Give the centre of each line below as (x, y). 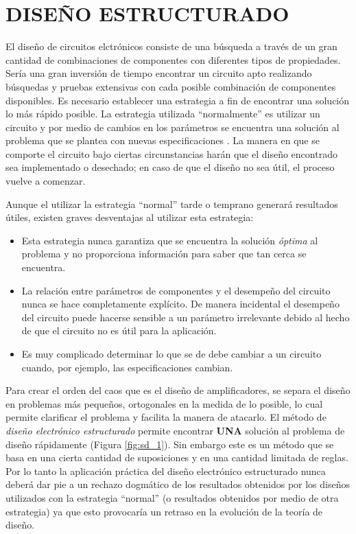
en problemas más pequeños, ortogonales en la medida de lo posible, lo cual (164, 403)
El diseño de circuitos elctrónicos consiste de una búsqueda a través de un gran (171, 46)
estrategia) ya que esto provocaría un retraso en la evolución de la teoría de (164, 511)
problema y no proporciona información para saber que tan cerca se (164, 254)
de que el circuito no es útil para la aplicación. (119, 330)
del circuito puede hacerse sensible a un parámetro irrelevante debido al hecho (186, 317)
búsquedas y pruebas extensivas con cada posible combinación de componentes (171, 86)
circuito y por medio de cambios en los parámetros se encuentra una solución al (173, 127)
